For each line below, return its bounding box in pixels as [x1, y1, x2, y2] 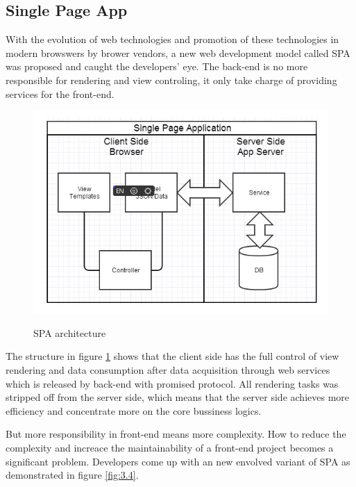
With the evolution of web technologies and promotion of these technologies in [6, 32, 339, 47]
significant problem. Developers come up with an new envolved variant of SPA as [6, 454, 350, 468]
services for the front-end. [6, 86, 115, 101]
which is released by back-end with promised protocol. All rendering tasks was [6, 376, 339, 390]
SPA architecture [33, 325, 106, 340]
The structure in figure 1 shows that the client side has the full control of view [6, 349, 339, 363]
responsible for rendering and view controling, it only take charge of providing [6, 72, 337, 87]
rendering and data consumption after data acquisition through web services [6, 363, 330, 377]
